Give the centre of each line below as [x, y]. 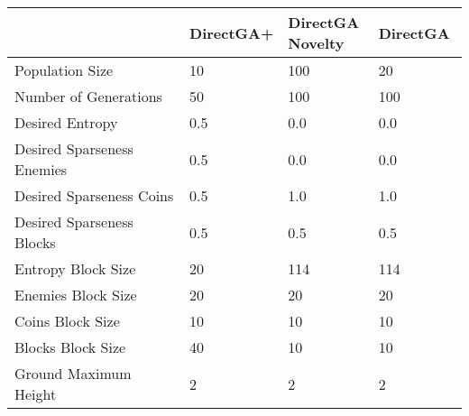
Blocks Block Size [70, 347]
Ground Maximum [73, 373]
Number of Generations [88, 96]
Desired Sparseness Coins [94, 195]
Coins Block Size [67, 321]
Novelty [316, 43]
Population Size [64, 70]
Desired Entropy [66, 122]
